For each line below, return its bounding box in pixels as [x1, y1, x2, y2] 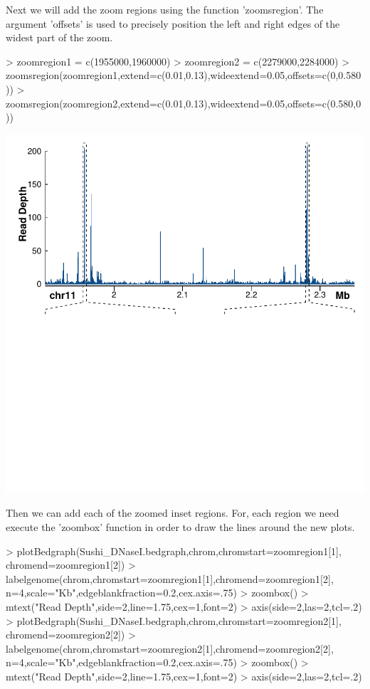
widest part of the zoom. [6, 30, 113, 45]
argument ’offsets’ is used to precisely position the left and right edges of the [6, 16, 340, 31]
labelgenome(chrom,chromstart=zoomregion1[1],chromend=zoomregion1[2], [6, 571, 334, 586]
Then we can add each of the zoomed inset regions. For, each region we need [6, 505, 339, 520]
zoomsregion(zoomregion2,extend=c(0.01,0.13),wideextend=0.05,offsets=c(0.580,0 [6, 95, 361, 110]
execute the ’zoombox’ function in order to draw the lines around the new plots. [6, 519, 355, 534]
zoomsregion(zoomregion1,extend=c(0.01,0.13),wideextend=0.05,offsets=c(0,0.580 [6, 68, 361, 83]
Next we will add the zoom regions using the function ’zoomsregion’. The [6, 2, 324, 16]
